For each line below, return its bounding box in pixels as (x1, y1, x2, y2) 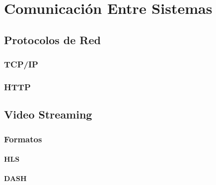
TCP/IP (4, 58, 38, 70)
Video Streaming (4, 107, 92, 122)
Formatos (4, 132, 42, 145)
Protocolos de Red (4, 32, 101, 47)
